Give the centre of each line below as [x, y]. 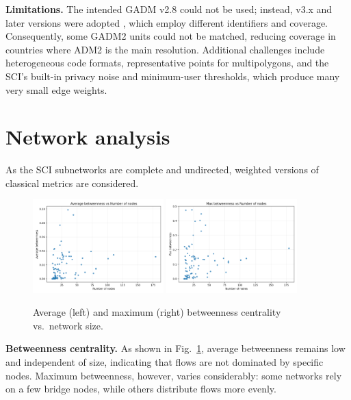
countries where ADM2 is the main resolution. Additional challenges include [165, 49]
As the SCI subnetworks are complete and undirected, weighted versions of [162, 170]
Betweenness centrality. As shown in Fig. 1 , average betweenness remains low [175, 348]
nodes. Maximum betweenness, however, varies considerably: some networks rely [174, 375]
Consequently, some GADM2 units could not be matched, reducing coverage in [171, 36]
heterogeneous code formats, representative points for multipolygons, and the [167, 63]
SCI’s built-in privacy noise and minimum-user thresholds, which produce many [173, 76]
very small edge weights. [56, 89]
